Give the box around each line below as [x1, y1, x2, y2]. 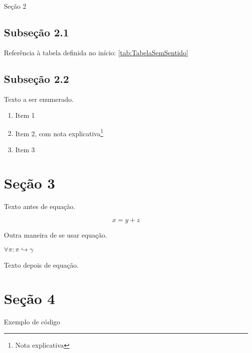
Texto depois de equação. [4, 259, 79, 270]
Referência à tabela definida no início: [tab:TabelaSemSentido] [4, 47, 189, 57]
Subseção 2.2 [4, 71, 69, 86]
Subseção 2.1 [4, 24, 69, 39]
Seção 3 [4, 173, 55, 193]
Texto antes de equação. [4, 201, 76, 211]
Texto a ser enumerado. [4, 94, 74, 104]
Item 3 [15, 144, 35, 155]
